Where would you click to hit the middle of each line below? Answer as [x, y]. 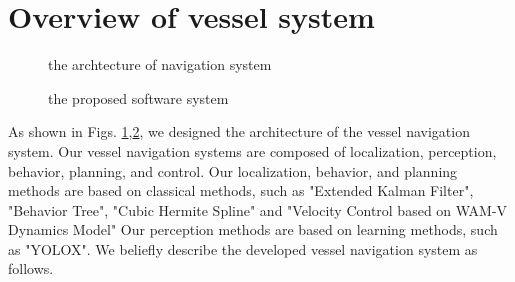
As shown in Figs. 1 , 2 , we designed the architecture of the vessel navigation [239, 131]
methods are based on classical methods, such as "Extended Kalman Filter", [241, 190]
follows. [31, 268]
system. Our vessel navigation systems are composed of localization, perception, [252, 150]
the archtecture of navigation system [160, 64]
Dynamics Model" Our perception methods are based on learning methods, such [253, 229]
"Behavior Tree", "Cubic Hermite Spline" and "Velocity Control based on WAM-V [258, 209]
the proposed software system [138, 97]
